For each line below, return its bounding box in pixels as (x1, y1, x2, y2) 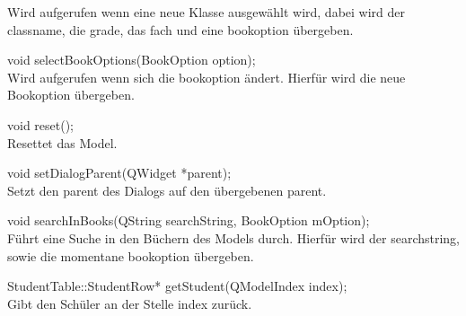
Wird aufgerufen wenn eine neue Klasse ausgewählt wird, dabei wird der (7, 3, 406, 21)
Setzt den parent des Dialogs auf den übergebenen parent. (7, 180, 327, 199)
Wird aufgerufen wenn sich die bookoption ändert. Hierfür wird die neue (7, 67, 406, 86)
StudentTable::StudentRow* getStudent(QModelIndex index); (7, 276, 347, 295)
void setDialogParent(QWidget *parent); (7, 163, 232, 182)
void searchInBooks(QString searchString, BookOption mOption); (7, 211, 370, 230)
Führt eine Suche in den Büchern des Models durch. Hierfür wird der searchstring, (7, 228, 461, 247)
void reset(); (7, 115, 75, 134)
